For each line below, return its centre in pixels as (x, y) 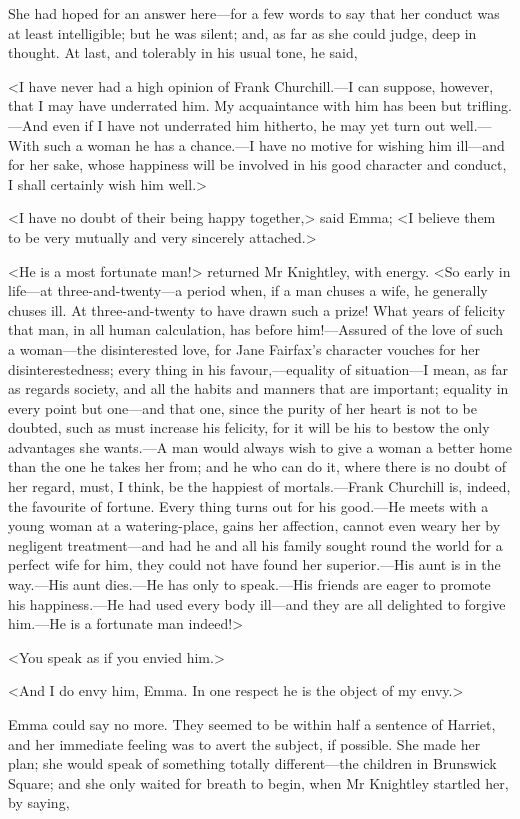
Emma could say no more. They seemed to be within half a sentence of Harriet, (252, 724)
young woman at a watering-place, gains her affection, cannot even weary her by (254, 525)
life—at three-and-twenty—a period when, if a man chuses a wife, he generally (248, 290)
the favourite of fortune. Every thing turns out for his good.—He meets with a (248, 505)
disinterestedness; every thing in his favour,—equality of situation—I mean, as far (258, 368)
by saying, (39, 802)
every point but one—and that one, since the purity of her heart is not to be (242, 407)
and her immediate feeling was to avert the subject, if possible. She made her (244, 743)
